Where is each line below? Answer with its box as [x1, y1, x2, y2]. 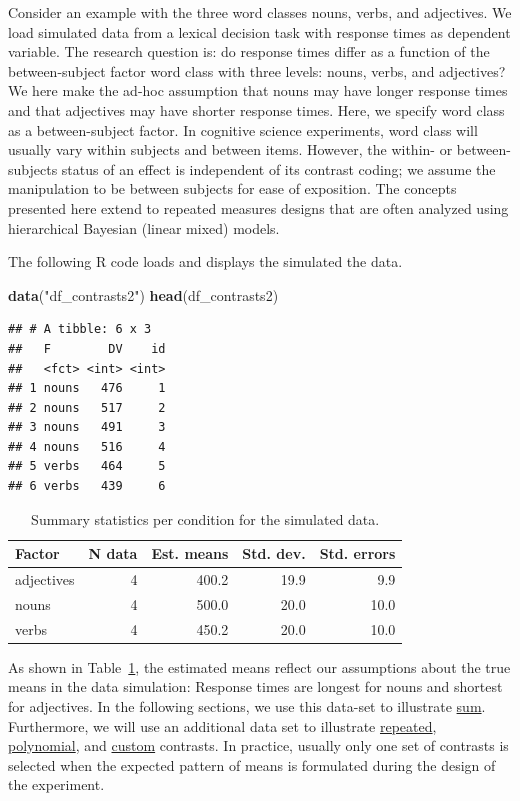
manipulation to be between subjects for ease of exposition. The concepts [8, 178, 457, 199]
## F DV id [8, 341, 166, 356]
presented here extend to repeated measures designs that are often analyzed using [8, 197, 509, 218]
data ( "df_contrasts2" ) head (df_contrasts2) [8, 284, 279, 305]
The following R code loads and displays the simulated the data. [8, 251, 403, 272]
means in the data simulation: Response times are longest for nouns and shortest [8, 676, 503, 697]
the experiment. [8, 774, 105, 795]
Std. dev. [242, 543, 306, 564]
